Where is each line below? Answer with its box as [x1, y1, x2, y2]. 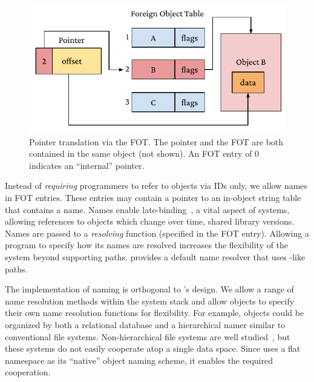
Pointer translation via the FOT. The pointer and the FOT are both [29, 135, 284, 148]
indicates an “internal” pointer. [29, 159, 145, 171]
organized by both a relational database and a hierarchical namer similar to [5, 318, 286, 331]
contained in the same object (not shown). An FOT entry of [29, 147, 252, 160]
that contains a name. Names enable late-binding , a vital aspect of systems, [5, 203, 290, 216]
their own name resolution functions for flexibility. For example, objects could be [5, 306, 304, 319]
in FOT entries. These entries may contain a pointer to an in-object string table [5, 191, 301, 203]
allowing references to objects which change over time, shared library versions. [5, 215, 295, 228]
